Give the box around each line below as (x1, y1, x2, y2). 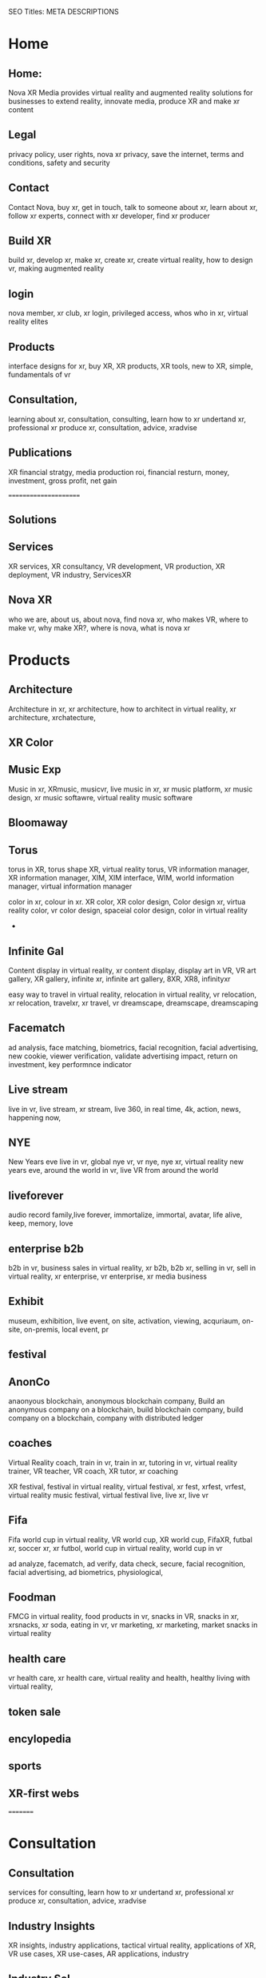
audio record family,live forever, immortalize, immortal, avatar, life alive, (8, 1210, 243, 1220)
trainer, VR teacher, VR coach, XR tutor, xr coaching (8, 1466, 178, 1476)
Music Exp (8, 763, 62, 776)
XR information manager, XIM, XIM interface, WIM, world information (8, 873, 234, 883)
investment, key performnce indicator (8, 1059, 132, 1069)
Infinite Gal (8, 945, 64, 958)
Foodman (8, 1590, 57, 1605)
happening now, (8, 1113, 62, 1122)
